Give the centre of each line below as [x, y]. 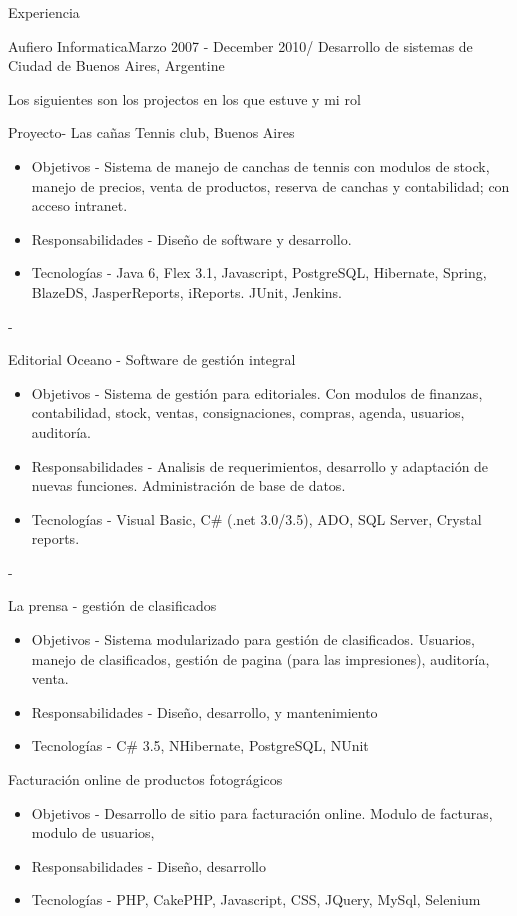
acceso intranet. [79, 205]
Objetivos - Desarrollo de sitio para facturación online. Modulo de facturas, [262, 812]
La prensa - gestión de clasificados [112, 605]
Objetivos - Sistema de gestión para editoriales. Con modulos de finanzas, [257, 392]
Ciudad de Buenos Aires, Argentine [116, 65]
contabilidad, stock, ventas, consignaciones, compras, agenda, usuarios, [248, 412]
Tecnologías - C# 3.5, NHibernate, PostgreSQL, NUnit [200, 745]
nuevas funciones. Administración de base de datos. [188, 485]
